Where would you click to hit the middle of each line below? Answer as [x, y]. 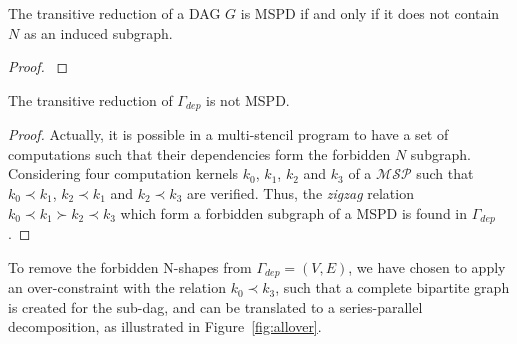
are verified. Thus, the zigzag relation [300, 193]
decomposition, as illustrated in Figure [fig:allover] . [165, 326]
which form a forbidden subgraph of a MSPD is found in [294, 212]
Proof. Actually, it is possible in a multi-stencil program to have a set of [228, 134]
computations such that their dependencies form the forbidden [199, 153]
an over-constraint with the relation [117, 287]
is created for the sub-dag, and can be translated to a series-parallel [215, 306]
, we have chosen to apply [427, 266]
